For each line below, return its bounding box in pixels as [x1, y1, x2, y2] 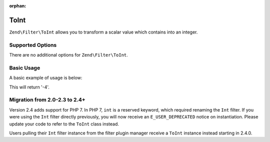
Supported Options [9, 41, 57, 48]
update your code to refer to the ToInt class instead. [9, 120, 119, 127]
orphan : [9, 3, 26, 8]
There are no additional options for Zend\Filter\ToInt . [9, 52, 128, 58]
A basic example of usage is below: [9, 75, 82, 81]
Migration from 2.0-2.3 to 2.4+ [9, 96, 86, 103]
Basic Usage [9, 64, 40, 71]
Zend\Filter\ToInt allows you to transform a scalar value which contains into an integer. [9, 29, 198, 35]
